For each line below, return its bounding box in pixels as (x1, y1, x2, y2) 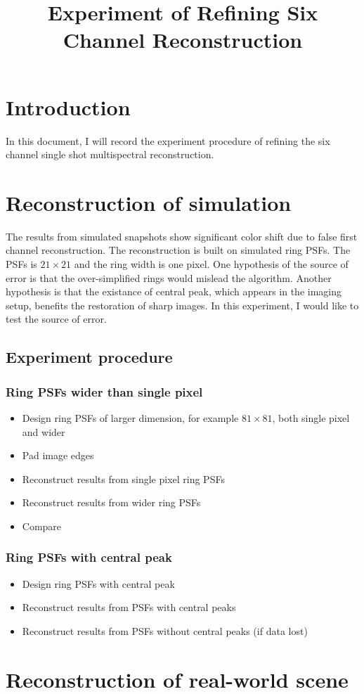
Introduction (6, 92, 131, 121)
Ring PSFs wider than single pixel (6, 383, 203, 400)
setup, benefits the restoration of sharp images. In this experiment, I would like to (6, 297, 359, 312)
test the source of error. (6, 311, 107, 326)
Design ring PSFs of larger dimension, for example (22, 410, 239, 425)
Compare (22, 518, 62, 533)
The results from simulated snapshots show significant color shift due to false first (6, 229, 358, 243)
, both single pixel (272, 410, 350, 425)
